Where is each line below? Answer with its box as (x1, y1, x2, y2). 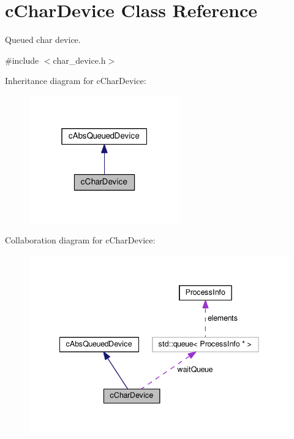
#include (5, 53, 39, 66)
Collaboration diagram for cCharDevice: (5, 234, 156, 246)
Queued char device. (5, 33, 81, 46)
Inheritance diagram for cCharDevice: (5, 74, 146, 87)
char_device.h (53, 53, 106, 66)
